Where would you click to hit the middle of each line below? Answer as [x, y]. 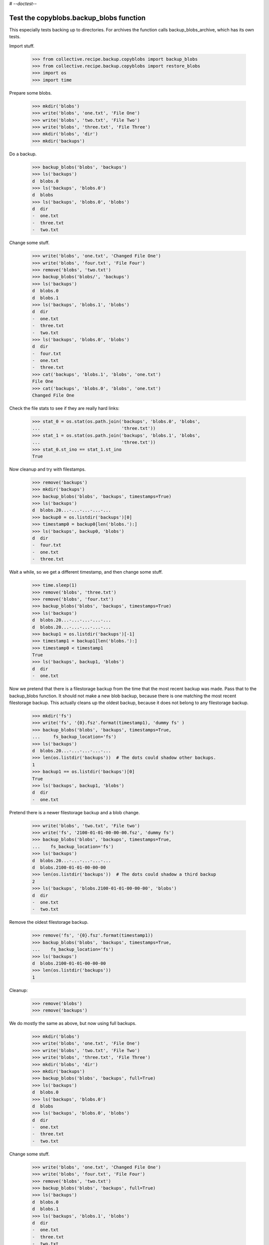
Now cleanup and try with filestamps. [48, 469]
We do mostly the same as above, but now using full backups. [73, 1023]
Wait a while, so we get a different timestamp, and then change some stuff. [86, 572]
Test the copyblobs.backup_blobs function [77, 18]
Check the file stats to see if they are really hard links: [64, 408]
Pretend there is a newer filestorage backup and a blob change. [74, 812]
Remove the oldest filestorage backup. [49, 922]
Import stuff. [22, 46]
